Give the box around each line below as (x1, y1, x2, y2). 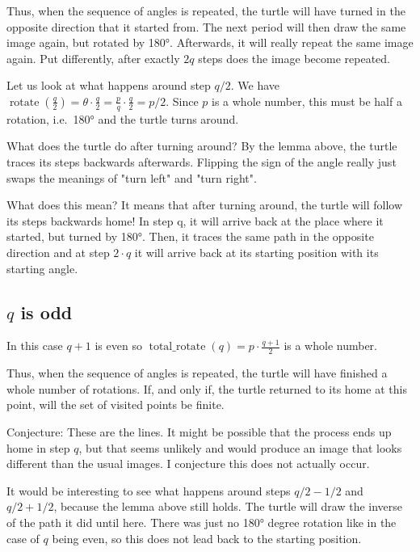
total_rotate (149, 341, 206, 353)
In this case (6, 337, 63, 354)
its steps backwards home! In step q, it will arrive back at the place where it (6, 212, 384, 229)
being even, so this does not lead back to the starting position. (52, 529, 362, 546)
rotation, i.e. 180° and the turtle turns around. (6, 110, 239, 127)
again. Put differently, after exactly (6, 49, 180, 66)
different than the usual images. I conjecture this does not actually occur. (6, 455, 370, 472)
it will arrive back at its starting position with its (134, 243, 379, 260)
